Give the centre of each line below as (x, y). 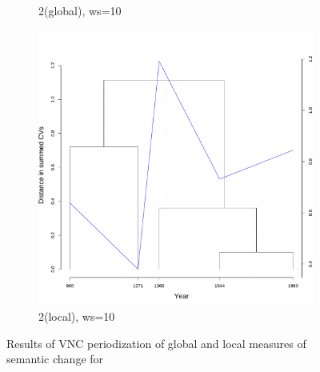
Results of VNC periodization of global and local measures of (156, 343)
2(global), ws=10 (80, 10)
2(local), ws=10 (77, 316)
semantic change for (55, 359)
